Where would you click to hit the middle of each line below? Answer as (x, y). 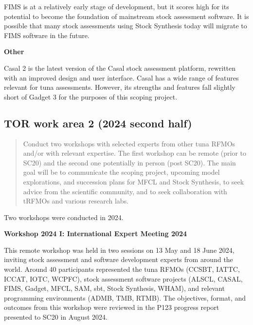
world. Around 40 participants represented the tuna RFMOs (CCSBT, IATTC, (122, 269)
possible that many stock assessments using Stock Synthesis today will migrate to (126, 26)
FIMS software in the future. (47, 35)
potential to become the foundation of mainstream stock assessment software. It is (126, 16)
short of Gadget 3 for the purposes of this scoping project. (91, 96)
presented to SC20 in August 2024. (56, 317)
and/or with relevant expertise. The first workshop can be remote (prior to (135, 153)
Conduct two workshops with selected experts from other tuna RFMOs (129, 143)
